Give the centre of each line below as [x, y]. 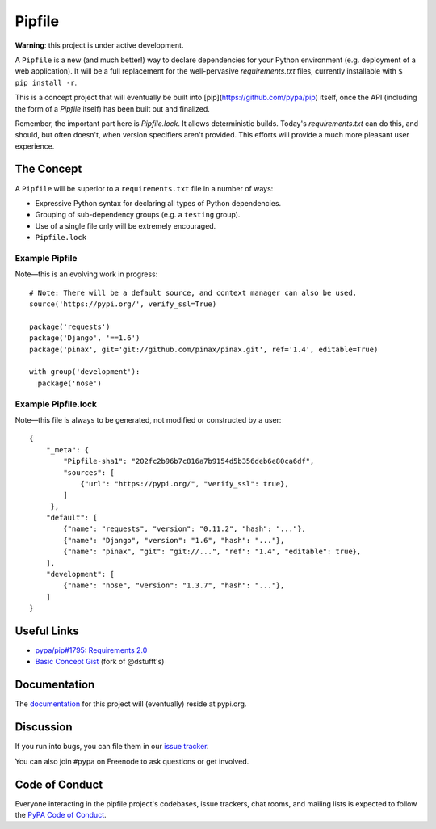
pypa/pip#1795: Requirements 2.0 [91, 650]
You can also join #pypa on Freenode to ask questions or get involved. [132, 761]
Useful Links [47, 631]
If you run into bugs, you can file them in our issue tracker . [112, 747]
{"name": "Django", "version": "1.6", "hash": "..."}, [174, 540]
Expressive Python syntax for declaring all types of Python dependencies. [158, 203]
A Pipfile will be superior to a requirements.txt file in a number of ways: [144, 188]
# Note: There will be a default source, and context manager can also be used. [193, 292]
